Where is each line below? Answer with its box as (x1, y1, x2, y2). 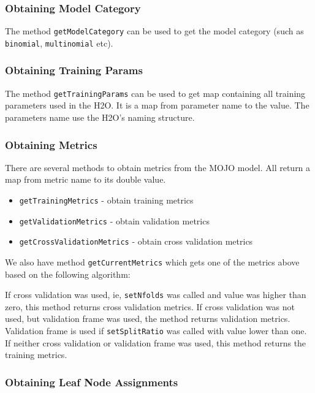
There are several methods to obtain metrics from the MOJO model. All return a (5, 161, 311, 174)
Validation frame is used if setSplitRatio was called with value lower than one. (5, 324, 307, 337)
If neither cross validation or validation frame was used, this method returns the (5, 336, 306, 349)
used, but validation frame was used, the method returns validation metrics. (5, 312, 290, 325)
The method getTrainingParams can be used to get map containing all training (5, 86, 306, 99)
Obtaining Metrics (5, 137, 97, 152)
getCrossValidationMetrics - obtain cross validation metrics (19, 235, 253, 248)
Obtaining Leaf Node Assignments (5, 374, 178, 389)
